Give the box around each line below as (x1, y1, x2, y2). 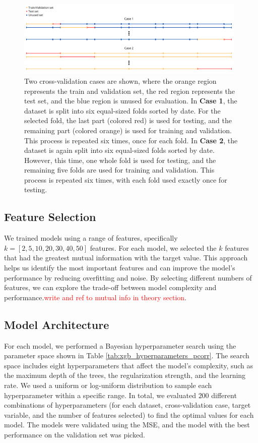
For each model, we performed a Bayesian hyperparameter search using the (4, 340, 236, 351)
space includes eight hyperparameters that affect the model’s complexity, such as (4, 360, 253, 370)
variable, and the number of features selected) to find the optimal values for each (4, 409, 254, 420)
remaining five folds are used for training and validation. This (24, 164, 215, 175)
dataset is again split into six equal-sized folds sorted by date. (24, 145, 215, 155)
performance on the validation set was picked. (4, 429, 145, 439)
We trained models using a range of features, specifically (4, 233, 178, 243)
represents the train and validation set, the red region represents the (24, 85, 235, 96)
